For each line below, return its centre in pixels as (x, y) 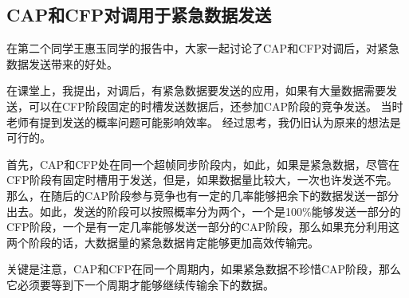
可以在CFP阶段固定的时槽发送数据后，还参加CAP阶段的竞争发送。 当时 (216, 106)
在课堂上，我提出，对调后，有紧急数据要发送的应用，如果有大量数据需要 (196, 90)
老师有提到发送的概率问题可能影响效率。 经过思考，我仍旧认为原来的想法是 (204, 122)
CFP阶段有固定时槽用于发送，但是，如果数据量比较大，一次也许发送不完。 (202, 180)
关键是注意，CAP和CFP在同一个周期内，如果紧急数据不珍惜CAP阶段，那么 (204, 269)
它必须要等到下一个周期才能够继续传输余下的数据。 (140, 284)
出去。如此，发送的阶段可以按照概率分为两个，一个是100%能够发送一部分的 (204, 211)
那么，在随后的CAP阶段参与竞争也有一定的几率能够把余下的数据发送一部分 (203, 195)
